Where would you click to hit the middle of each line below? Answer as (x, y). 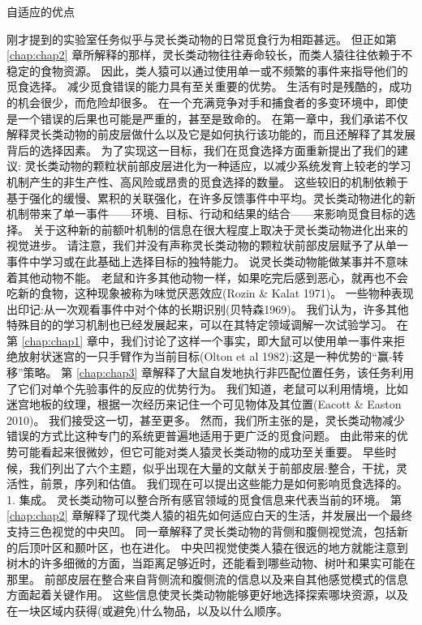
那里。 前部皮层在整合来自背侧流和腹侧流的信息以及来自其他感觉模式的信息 (207, 578)
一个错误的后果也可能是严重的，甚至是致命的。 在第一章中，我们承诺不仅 (213, 118)
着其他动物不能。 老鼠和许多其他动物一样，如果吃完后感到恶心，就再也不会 (207, 277)
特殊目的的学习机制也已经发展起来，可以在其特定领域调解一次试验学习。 (200, 325)
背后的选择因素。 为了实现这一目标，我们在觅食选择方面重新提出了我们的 (202, 150)
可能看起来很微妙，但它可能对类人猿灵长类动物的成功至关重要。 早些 (201, 452)
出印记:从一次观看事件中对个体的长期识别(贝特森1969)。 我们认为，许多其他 (208, 308)
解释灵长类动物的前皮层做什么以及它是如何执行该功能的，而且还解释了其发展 (211, 134)
